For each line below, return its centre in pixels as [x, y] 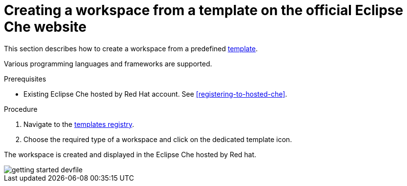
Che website [45, 27]
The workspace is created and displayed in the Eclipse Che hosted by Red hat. [130, 154]
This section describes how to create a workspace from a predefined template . [131, 48]
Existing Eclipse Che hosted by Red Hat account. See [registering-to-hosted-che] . [155, 94]
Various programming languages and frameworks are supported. [108, 63]
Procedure [21, 109]
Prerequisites [25, 79]
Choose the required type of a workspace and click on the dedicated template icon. [158, 139]
